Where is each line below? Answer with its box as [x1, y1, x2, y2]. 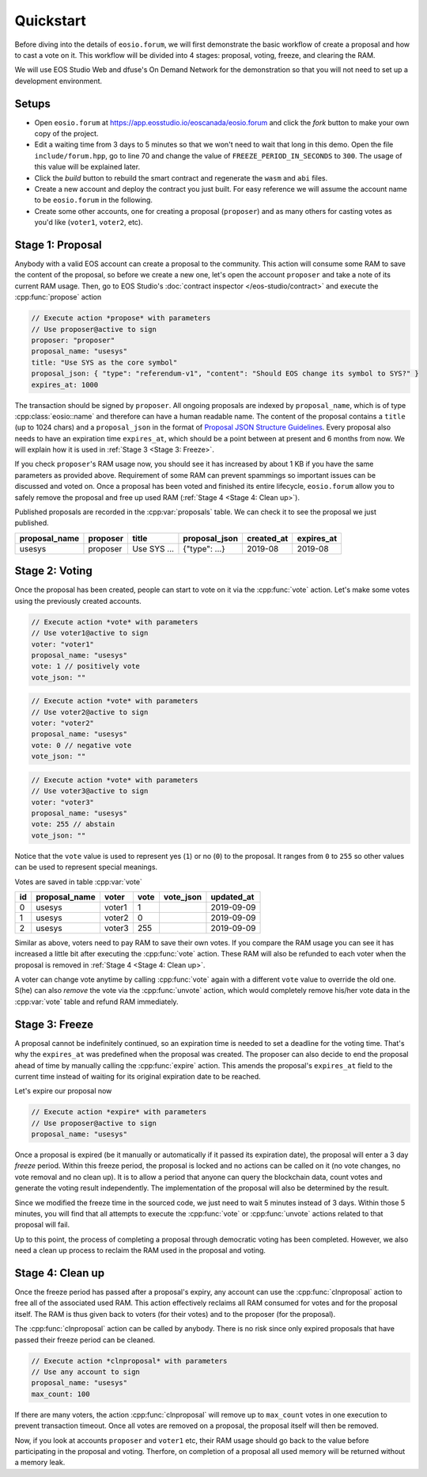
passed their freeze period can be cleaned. [14, 1335, 156, 1345]
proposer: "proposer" [31, 335, 115, 345]
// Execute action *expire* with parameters [31, 1108, 207, 1116]
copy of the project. [34, 129, 99, 139]
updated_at [210, 891, 255, 903]
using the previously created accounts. [14, 596, 142, 605]
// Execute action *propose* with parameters [31, 314, 211, 322]
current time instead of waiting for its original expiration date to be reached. [14, 1071, 261, 1081]
